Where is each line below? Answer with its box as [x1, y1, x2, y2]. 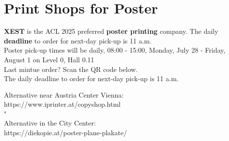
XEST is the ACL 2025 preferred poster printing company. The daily [4, 26, 218, 36]
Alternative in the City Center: [4, 118, 96, 128]
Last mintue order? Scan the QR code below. [4, 64, 138, 74]
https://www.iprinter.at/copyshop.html [4, 99, 121, 109]
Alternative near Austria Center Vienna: [4, 89, 124, 99]
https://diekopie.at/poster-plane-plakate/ [4, 127, 127, 138]
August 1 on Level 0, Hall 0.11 [4, 54, 94, 64]
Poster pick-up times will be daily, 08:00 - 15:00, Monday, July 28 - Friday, [4, 45, 226, 55]
